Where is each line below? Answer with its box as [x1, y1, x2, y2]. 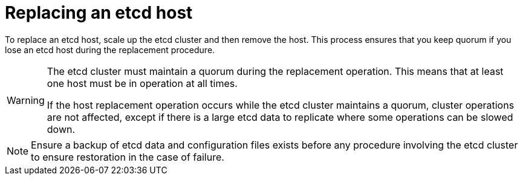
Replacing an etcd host [5, 2, 193, 23]
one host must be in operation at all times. [47, 77, 238, 89]
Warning [7, 94, 45, 106]
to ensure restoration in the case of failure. [31, 150, 224, 163]
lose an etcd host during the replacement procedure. [5, 44, 215, 55]
